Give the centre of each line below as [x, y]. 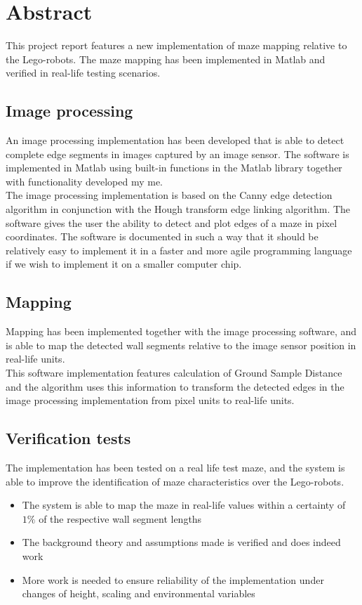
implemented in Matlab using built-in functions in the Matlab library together [174, 168]
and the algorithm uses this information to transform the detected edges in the [175, 386]
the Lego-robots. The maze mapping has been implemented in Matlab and [166, 59]
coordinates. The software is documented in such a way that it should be [162, 236]
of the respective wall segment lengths [120, 518]
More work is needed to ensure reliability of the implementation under [173, 579]
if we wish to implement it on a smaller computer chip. [124, 264]
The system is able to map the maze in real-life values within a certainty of [184, 505]
